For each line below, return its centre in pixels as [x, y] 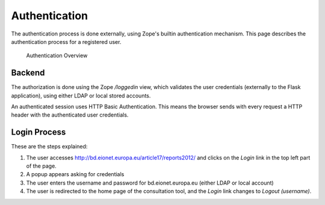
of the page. [41, 166]
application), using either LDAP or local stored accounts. [81, 96]
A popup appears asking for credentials [75, 174]
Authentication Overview [57, 56]
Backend [28, 73]
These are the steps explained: [49, 147]
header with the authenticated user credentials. [70, 115]
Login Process [39, 132]
